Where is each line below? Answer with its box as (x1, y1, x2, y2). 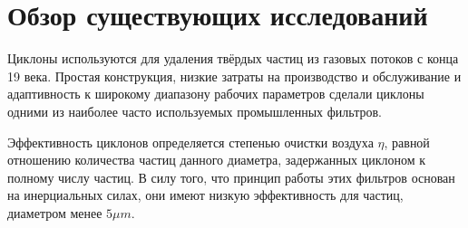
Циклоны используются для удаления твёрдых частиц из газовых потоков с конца (7, 49, 459, 68)
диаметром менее (7, 203, 102, 222)
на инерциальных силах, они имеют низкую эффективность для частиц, (7, 185, 404, 204)
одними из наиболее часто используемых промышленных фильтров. (7, 101, 382, 120)
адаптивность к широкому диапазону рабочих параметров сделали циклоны (7, 84, 424, 103)
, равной (384, 132, 430, 151)
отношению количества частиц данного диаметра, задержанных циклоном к (7, 150, 426, 169)
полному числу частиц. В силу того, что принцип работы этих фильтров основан (7, 167, 455, 186)
